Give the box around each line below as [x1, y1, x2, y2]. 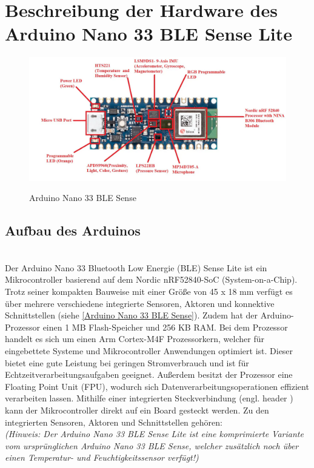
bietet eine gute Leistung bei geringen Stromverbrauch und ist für [5, 356, 249, 369]
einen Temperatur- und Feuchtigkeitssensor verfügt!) [5, 451, 199, 464]
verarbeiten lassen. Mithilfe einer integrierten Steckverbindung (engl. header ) [5, 392, 293, 404]
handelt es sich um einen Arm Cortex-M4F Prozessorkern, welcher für [5, 332, 264, 345]
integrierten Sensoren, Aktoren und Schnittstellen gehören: [5, 415, 222, 428]
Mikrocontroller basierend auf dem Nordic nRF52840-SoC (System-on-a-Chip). [5, 273, 298, 286]
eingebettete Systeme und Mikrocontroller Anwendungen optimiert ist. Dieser [5, 344, 293, 357]
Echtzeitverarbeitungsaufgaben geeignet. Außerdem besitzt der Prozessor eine [5, 368, 293, 381]
